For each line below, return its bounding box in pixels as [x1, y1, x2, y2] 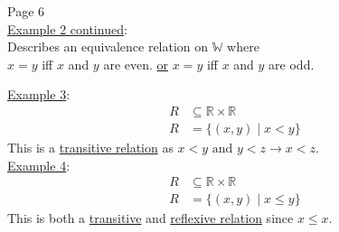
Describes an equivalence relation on [7, 37, 209, 56]
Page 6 [7, 2, 45, 20]
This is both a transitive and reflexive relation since [7, 209, 294, 227]
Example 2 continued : [7, 19, 127, 38]
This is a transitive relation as [7, 138, 174, 157]
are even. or [103, 54, 169, 73]
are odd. [268, 54, 315, 73]
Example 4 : [7, 155, 71, 174]
